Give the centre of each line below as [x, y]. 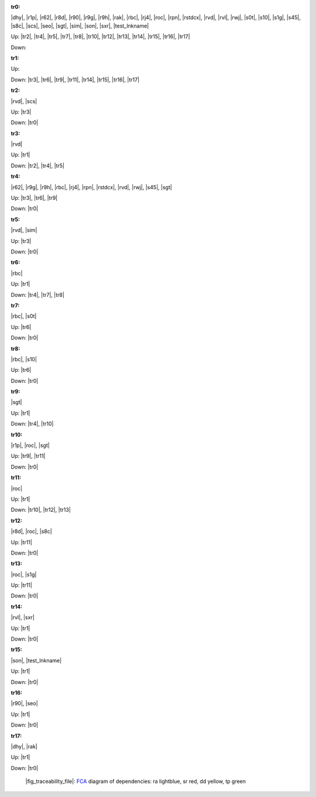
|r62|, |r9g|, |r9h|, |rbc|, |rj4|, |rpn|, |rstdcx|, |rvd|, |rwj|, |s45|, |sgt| [91, 187]
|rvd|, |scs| [24, 101]
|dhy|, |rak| [24, 746]
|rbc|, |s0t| [24, 316]
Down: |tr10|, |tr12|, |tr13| [41, 510]
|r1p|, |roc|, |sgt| [30, 446]
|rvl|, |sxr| [23, 617]
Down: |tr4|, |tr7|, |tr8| [37, 295]
